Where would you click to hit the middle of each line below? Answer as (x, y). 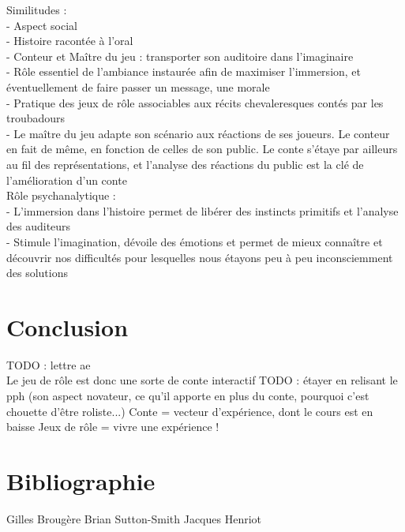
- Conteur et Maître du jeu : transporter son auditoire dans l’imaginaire (180, 56)
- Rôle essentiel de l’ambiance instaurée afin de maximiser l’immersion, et (184, 71)
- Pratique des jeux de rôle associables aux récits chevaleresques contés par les (195, 102)
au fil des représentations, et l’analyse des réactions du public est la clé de (185, 164)
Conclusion (67, 326)
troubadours (36, 118)
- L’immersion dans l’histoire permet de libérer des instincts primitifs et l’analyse (202, 210)
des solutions (37, 273)
